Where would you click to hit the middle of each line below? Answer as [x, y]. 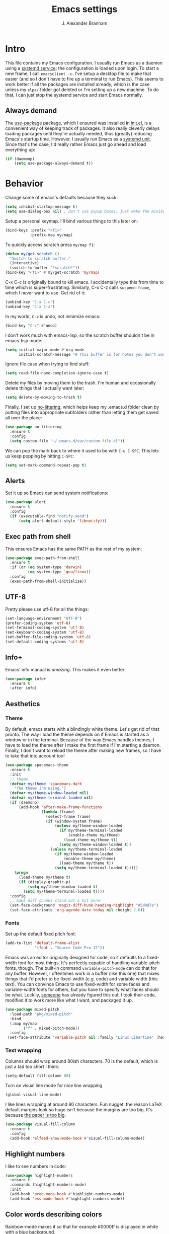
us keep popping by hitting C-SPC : [40, 456]
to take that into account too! [35, 756]
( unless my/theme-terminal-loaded [86, 849]
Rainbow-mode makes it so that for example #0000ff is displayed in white [82, 1226]
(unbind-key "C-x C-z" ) [30, 306]
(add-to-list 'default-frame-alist [43, 943]
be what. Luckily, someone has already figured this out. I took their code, [81, 995]
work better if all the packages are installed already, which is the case [77, 84]
